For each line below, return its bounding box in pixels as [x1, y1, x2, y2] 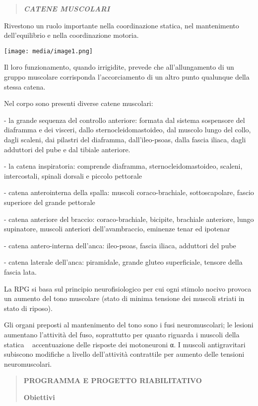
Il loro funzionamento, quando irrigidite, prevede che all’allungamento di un [4, 62, 234, 72]
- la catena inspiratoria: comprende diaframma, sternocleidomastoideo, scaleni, [4, 161, 243, 171]
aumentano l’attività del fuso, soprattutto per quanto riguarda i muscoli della [4, 329, 240, 339]
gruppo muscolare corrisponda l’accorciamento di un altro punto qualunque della [4, 72, 250, 82]
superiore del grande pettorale [4, 197, 95, 207]
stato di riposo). [4, 303, 53, 313]
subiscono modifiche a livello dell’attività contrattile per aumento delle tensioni [4, 349, 245, 359]
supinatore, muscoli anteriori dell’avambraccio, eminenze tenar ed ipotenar [4, 223, 230, 234]
